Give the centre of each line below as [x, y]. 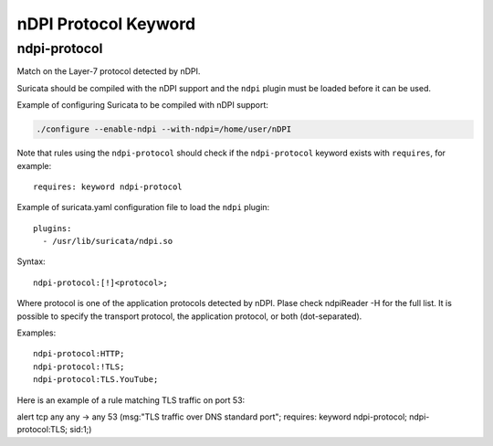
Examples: [37, 333]
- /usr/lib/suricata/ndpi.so [108, 241]
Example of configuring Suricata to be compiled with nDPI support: [143, 105]
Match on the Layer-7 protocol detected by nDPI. [109, 71]
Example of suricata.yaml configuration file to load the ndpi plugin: [143, 207]
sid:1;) [81, 430]
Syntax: [31, 261]
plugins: [52, 228]
